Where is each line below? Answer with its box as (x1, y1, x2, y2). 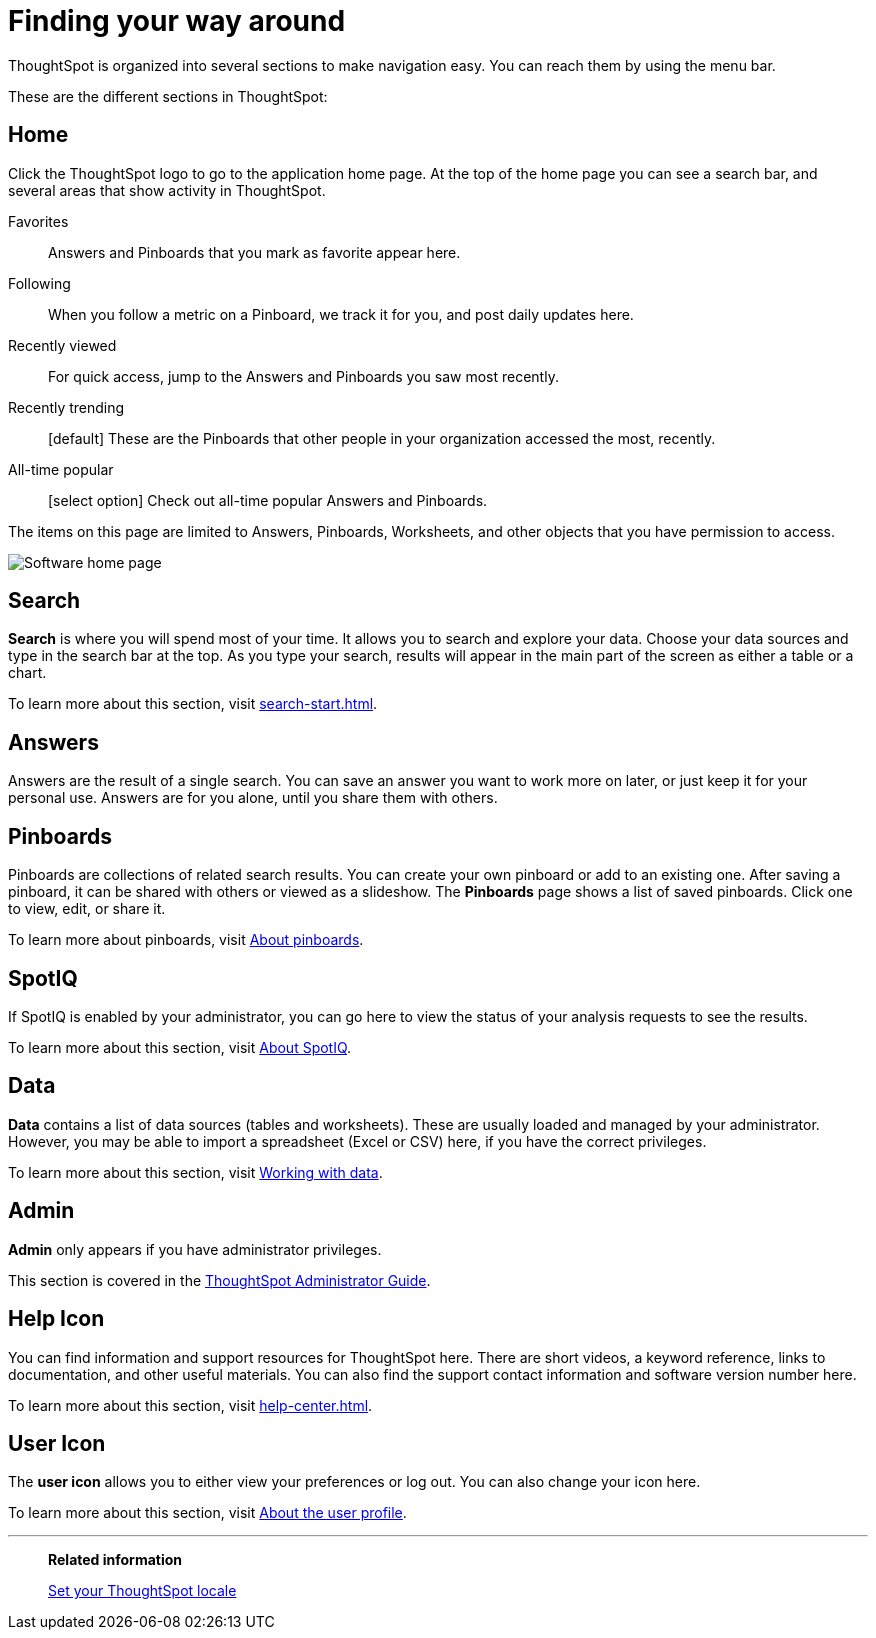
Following (8, 274, 71, 292)
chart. (8, 664, 47, 682)
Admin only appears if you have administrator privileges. (8, 1240, 382, 1258)
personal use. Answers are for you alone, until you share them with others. (8, 789, 498, 807)
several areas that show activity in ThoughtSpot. (8, 181, 326, 199)
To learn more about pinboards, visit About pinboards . (8, 931, 364, 949)
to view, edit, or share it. (8, 900, 166, 918)
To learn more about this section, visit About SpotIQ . (8, 1038, 352, 1056)
